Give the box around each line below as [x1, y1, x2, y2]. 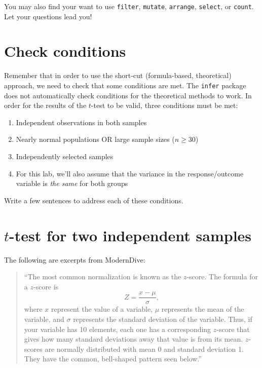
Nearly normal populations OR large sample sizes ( [16, 134, 175, 144]
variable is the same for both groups [16, 178, 128, 189]
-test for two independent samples [9, 225, 252, 245]
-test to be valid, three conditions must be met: [91, 100, 238, 111]
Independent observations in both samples [16, 117, 147, 127]
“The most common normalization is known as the [24, 271, 181, 282]
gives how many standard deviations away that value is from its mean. [24, 334, 243, 344]
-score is [33, 281, 59, 291]
